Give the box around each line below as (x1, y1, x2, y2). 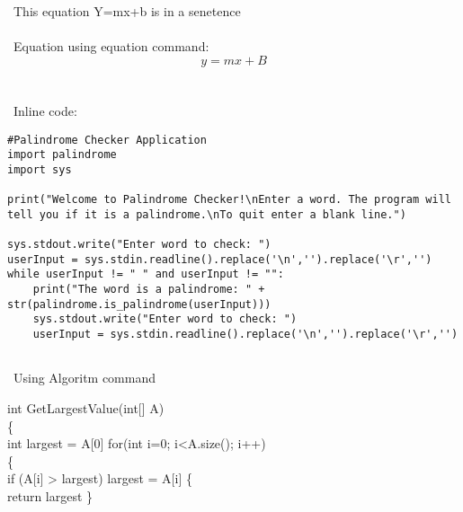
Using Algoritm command (13, 368, 156, 387)
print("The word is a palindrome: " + (32, 283, 265, 296)
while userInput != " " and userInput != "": (7, 268, 284, 281)
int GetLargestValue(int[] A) (7, 399, 165, 417)
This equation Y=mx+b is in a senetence (13, 2, 241, 20)
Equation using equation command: (13, 37, 209, 56)
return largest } (7, 486, 93, 505)
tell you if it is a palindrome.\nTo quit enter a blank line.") (7, 207, 406, 221)
